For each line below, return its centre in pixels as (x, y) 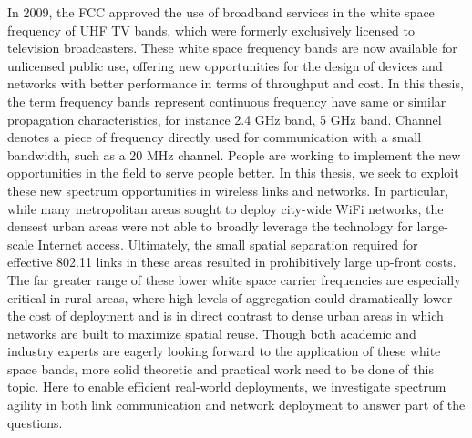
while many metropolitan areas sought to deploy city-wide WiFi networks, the (226, 208)
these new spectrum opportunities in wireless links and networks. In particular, (228, 190)
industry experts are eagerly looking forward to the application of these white (224, 351)
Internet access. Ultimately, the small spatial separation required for (228, 244)
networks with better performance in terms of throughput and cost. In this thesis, (236, 83)
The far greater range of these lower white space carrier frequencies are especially (234, 279)
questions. (35, 422)
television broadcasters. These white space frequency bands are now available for (232, 48)
